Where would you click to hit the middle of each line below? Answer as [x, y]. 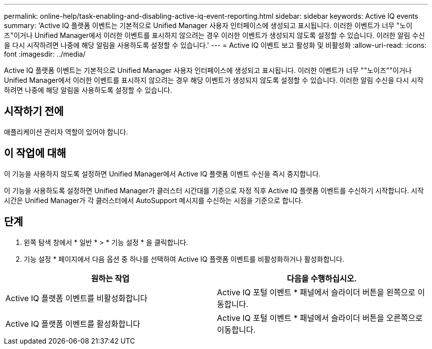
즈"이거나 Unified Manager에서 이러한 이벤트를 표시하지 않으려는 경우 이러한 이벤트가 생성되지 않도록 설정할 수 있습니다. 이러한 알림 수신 [215, 35]
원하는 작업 [110, 278]
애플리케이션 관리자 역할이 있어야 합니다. [66, 132]
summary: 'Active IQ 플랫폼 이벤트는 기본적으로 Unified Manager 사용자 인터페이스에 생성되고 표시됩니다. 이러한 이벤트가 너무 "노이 [208, 25]
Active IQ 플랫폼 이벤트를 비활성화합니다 [76, 298]
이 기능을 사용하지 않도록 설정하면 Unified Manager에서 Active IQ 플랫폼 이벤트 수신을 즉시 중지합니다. [162, 174]
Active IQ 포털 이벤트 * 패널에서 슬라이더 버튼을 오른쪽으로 [320, 318]
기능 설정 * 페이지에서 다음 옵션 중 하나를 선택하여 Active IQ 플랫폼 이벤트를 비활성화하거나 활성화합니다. [184, 259]
